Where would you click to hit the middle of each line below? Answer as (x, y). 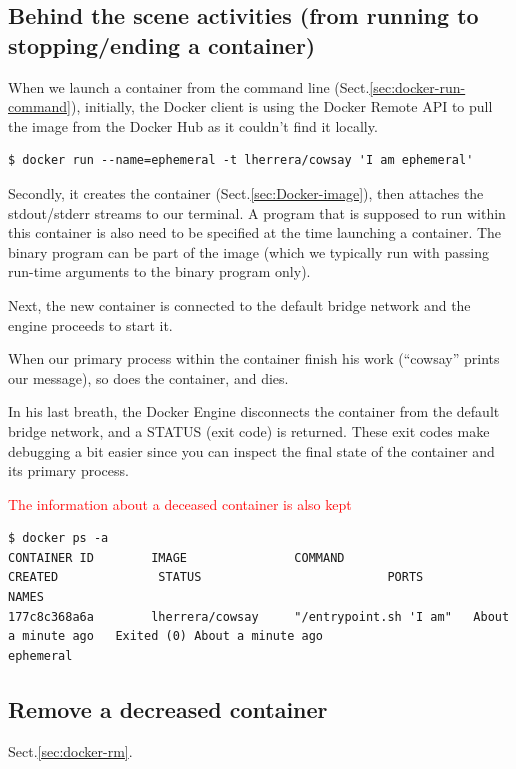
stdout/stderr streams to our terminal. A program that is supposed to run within (257, 212)
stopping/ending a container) (162, 44)
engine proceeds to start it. (90, 324)
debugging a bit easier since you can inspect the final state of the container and (251, 450)
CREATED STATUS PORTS (216, 577)
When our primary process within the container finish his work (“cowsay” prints (254, 358)
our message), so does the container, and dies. (148, 377)
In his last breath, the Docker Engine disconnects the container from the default (254, 411)
